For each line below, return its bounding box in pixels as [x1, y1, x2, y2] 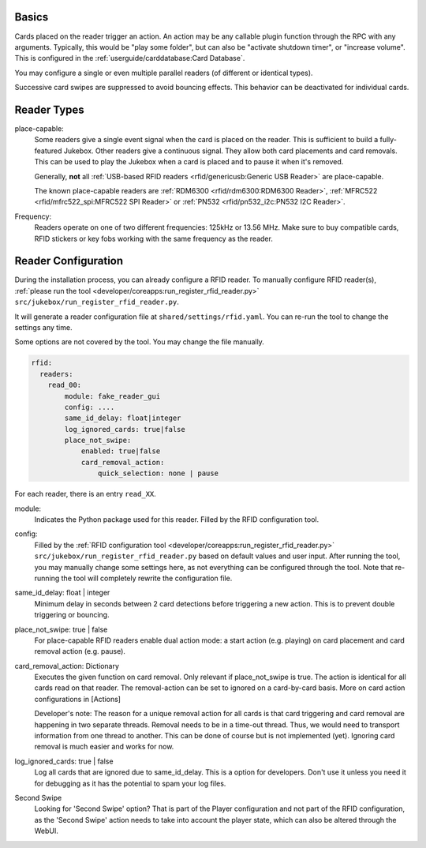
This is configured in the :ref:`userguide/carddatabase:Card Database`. [14, 54, 245, 63]
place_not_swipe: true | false [14, 625, 108, 634]
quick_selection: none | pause [97, 469, 219, 478]
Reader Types [14, 103, 84, 116]
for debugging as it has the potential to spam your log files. [34, 779, 226, 788]
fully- [379, 135, 398, 144]
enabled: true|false [80, 447, 161, 456]
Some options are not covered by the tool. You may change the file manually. [14, 337, 264, 347]
